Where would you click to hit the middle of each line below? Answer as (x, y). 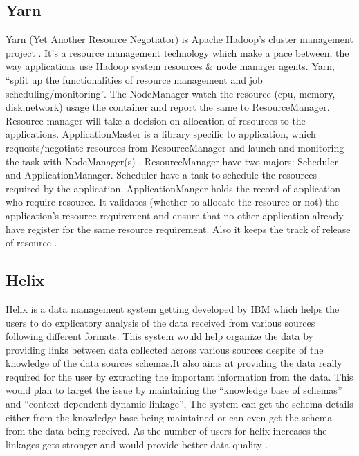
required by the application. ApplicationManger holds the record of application (173, 188)
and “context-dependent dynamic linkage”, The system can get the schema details (179, 404)
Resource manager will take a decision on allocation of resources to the (156, 120)
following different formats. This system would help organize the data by (159, 336)
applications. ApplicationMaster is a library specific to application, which (161, 134)
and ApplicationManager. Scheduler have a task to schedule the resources (162, 175)
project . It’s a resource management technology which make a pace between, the (177, 52)
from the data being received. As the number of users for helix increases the (166, 431)
